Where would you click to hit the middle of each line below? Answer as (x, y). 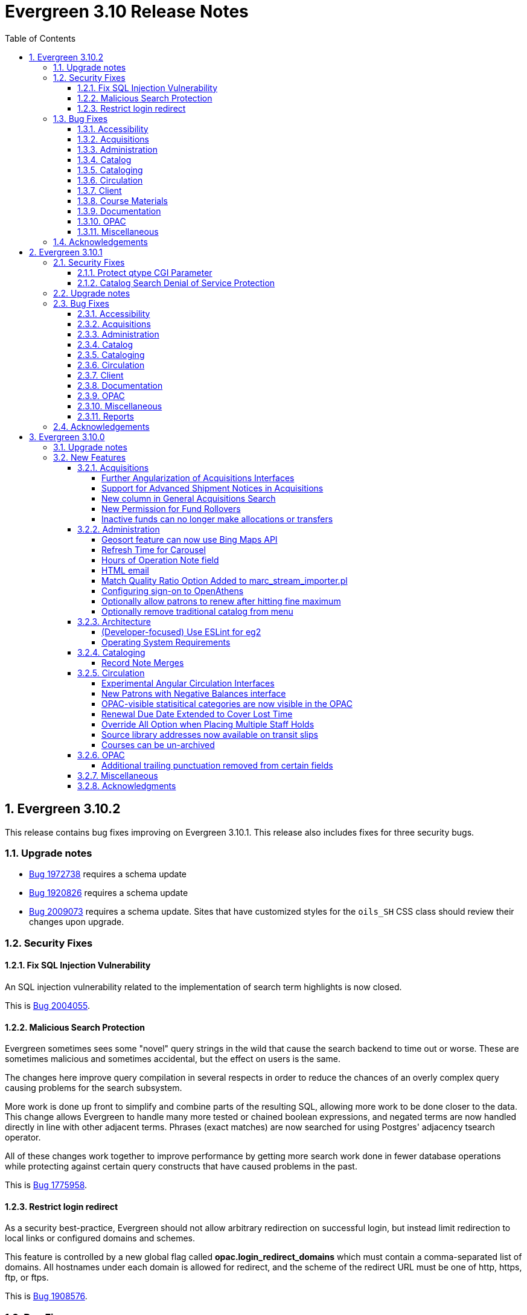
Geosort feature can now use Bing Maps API (190, 539)
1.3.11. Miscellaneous (118, 231)
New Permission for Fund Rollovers (171, 508)
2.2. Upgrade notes (92, 293)
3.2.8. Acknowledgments (127, 785)
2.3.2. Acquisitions (114, 324)
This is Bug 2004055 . (48, 1005)
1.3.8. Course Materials (123, 200)
